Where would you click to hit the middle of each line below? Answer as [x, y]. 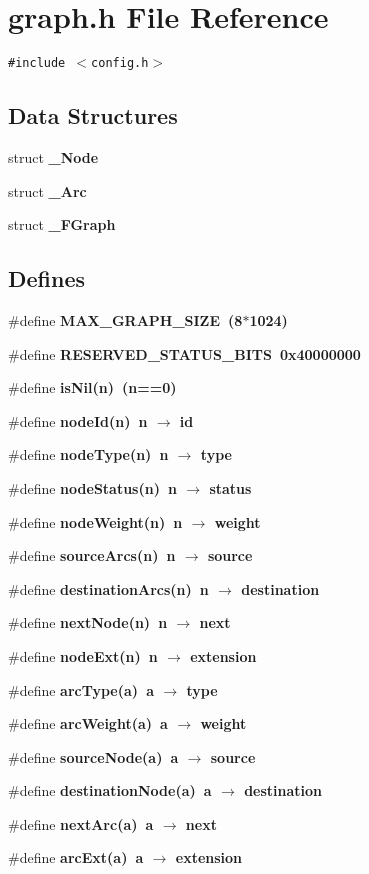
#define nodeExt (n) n [83, 655]
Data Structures [93, 115]
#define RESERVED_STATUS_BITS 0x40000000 [184, 353]
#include [37, 63]
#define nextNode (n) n [88, 622]
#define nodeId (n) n [78, 420]
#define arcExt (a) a [76, 857]
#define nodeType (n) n [88, 454]
